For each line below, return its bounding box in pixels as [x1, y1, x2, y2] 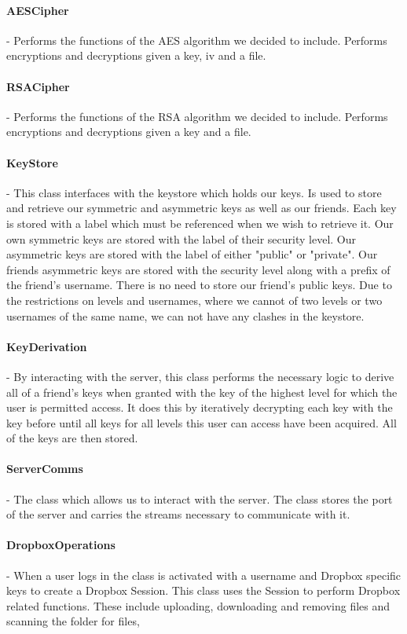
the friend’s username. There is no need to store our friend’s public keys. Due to [6, 277, 392, 293]
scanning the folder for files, [6, 613, 140, 629]
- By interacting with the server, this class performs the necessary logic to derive [6, 368, 394, 384]
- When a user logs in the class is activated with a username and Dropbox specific [6, 566, 401, 583]
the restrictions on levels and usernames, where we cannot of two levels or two [6, 291, 383, 308]
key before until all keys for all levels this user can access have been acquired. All [6, 414, 397, 431]
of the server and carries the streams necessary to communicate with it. [6, 506, 350, 522]
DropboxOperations [6, 537, 115, 553]
